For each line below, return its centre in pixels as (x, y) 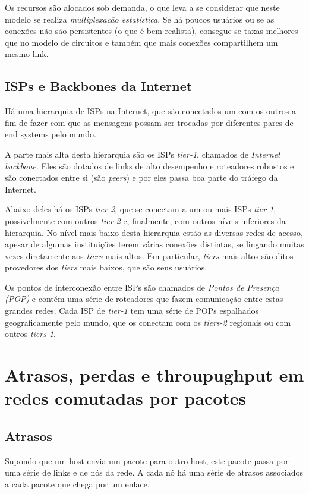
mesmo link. (27, 54)
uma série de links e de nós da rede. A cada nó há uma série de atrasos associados (154, 472)
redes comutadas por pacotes (126, 398)
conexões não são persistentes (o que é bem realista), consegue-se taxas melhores (152, 31)
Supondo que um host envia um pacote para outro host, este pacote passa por (147, 460)
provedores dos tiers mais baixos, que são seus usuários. (106, 267)
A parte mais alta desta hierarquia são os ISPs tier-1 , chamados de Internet (143, 154)
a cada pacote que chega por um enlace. (77, 484)
